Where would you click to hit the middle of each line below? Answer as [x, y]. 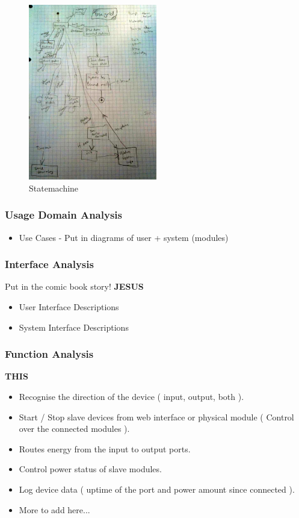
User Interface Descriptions [69, 307]
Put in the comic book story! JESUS [74, 286]
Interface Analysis [49, 264]
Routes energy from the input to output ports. [105, 448]
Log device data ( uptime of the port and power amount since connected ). [157, 489]
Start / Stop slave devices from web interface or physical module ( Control [156, 417]
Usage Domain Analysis [63, 215]
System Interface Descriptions [74, 327]
